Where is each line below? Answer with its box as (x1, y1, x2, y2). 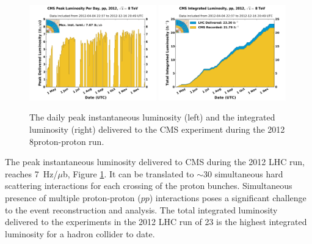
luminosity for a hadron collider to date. (5, 227, 155, 240)
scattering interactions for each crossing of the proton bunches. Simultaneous (5, 179, 292, 192)
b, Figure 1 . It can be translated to (62, 167, 194, 180)
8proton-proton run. (29, 135, 104, 147)
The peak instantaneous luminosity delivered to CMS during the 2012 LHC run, (5, 155, 305, 168)
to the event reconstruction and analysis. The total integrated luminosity (5, 203, 278, 216)
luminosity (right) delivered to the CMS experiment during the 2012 (29, 123, 285, 135)
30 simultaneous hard (203, 167, 283, 180)
